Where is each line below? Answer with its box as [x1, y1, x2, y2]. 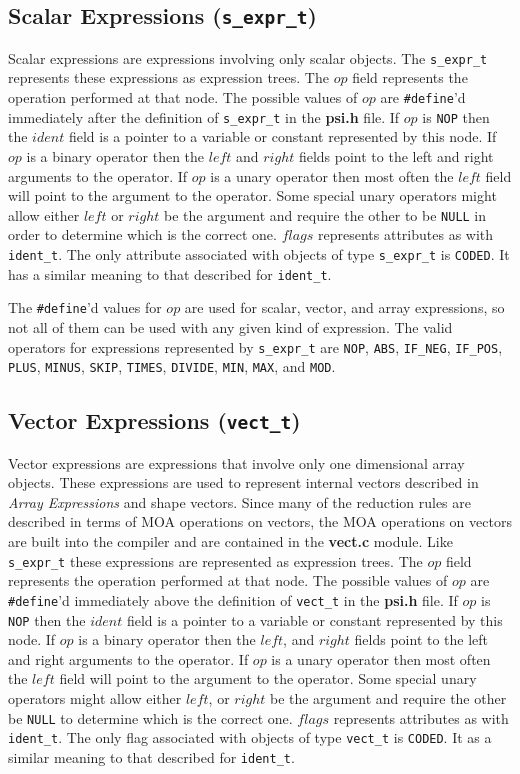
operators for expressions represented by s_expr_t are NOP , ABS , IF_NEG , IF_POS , [8, 336, 503, 357]
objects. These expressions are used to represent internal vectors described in [8, 472, 479, 493]
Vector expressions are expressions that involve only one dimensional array [8, 452, 465, 473]
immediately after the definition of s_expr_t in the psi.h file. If [8, 106, 400, 127]
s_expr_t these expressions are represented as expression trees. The [8, 550, 423, 571]
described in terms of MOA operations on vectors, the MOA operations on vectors [8, 511, 512, 532]
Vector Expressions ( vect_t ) [8, 405, 301, 436]
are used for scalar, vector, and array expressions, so [184, 297, 505, 318]
